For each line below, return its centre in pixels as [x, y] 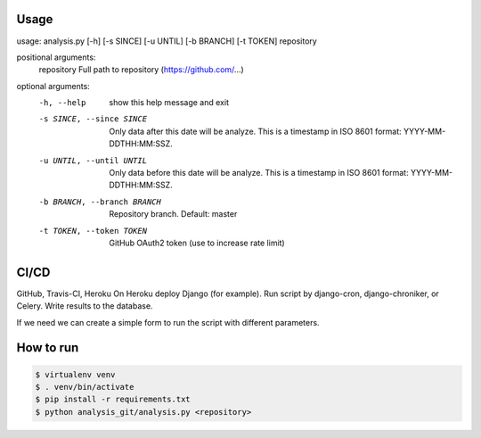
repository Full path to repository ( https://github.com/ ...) [141, 70]
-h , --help [62, 103]
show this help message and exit [169, 103]
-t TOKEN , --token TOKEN [93, 231]
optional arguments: [53, 86]
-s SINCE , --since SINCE [93, 119]
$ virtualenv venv [75, 374]
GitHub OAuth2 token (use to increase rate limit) [197, 243]
